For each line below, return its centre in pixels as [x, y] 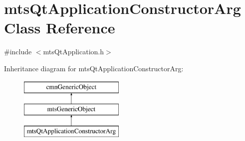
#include [18, 52]
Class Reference [60, 28]
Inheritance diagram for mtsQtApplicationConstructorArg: [94, 68]
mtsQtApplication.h [73, 52]
